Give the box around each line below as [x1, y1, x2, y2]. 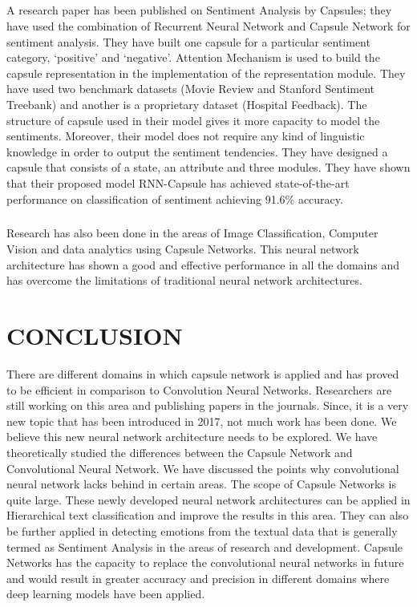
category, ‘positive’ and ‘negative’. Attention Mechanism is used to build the [6, 49, 380, 66]
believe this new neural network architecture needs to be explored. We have [6, 428, 378, 445]
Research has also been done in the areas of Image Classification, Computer [6, 225, 379, 241]
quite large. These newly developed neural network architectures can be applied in [6, 491, 411, 508]
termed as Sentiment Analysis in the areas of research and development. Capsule [6, 538, 403, 555]
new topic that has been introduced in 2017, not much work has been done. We [6, 412, 397, 429]
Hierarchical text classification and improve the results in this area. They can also [6, 507, 409, 524]
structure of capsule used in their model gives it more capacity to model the [6, 111, 380, 128]
